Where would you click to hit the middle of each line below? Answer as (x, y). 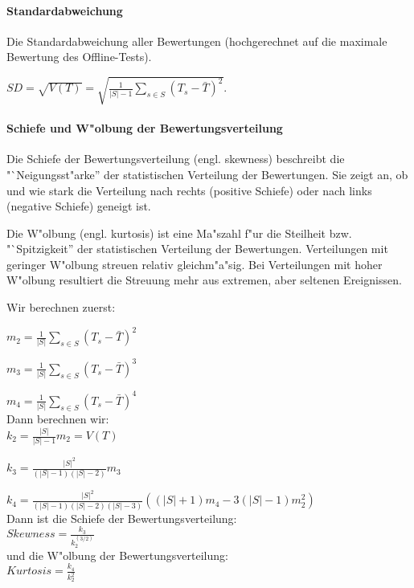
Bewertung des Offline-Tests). (79, 57)
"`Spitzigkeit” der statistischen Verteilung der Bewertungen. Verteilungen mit (197, 249)
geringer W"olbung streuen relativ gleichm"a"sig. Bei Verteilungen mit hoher (195, 264)
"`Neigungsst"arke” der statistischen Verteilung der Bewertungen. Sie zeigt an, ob (207, 174)
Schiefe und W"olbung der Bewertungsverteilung (145, 128)
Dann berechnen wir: (58, 419)
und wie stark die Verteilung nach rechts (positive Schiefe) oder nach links (189, 190)
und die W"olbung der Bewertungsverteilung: (117, 555)
